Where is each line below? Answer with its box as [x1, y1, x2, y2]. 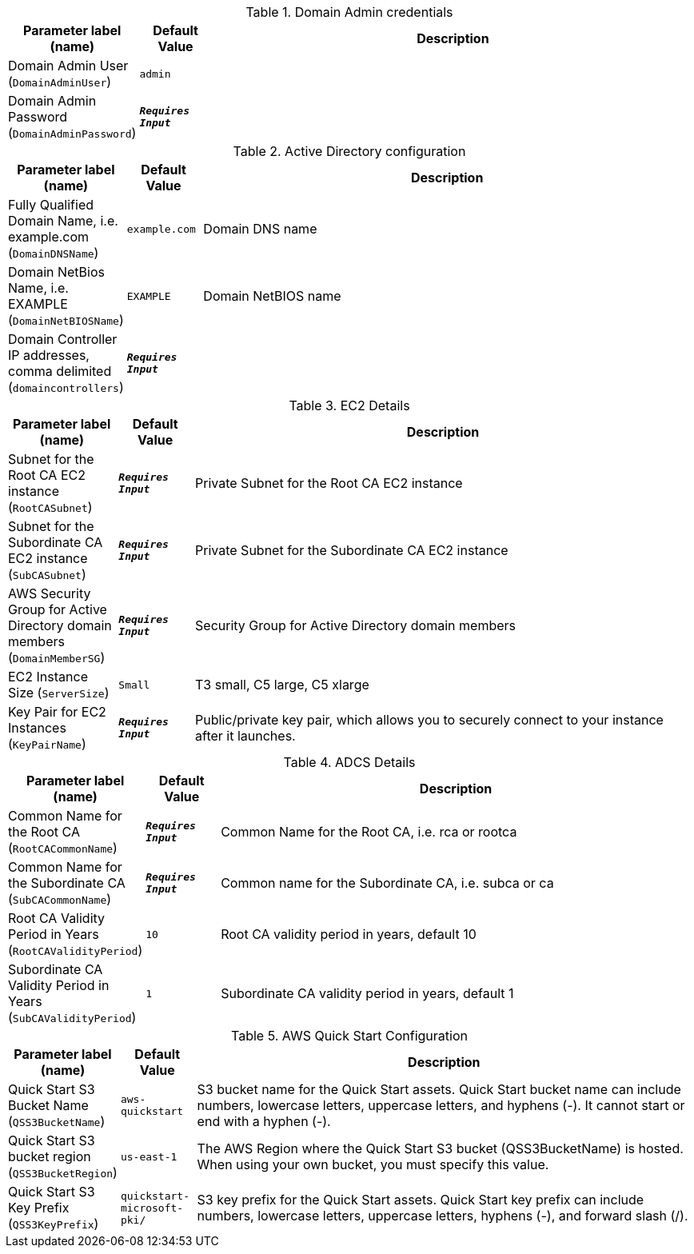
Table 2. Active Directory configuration [233, 143, 466, 159]
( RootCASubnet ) [8, 499, 93, 515]
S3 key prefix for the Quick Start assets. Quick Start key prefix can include [197, 1192, 644, 1208]
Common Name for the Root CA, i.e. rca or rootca [221, 824, 517, 840]
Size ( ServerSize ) [8, 685, 110, 701]
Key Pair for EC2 [8, 704, 106, 720]
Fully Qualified [8, 197, 94, 213]
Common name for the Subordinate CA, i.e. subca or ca [221, 875, 554, 891]
